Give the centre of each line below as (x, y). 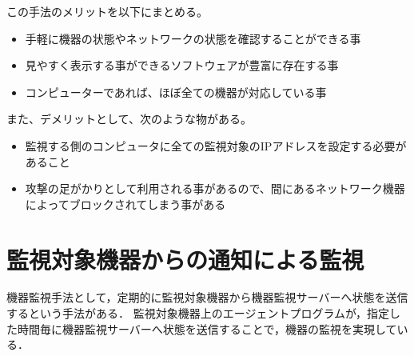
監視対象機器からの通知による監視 (185, 259)
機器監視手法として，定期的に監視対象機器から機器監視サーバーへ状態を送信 (207, 297)
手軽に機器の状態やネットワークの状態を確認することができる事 (193, 38)
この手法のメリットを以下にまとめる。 (107, 11)
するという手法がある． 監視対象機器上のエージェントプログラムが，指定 (198, 313)
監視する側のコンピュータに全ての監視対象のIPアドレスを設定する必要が (216, 145)
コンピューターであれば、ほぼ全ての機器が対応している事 (176, 92)
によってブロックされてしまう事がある (125, 204)
